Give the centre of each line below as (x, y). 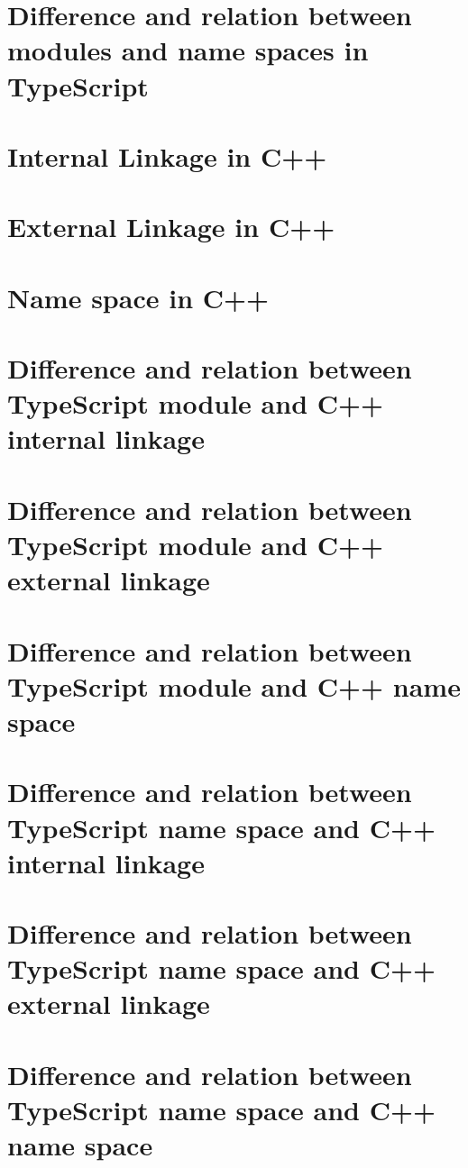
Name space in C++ (138, 297)
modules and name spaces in (188, 50)
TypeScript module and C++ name (234, 685)
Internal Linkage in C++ (167, 155)
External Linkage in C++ (171, 227)
